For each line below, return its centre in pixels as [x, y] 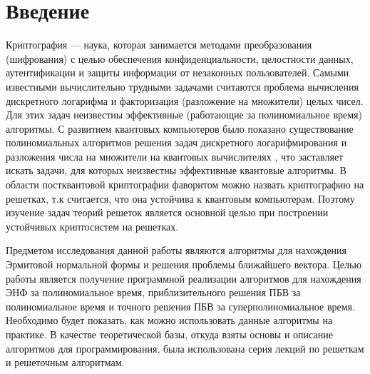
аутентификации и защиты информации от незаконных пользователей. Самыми [178, 72]
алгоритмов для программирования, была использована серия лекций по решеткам [185, 348]
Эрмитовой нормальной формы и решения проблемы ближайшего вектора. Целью [184, 264]
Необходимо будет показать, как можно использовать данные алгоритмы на [169, 320]
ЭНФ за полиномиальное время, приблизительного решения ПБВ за [153, 292]
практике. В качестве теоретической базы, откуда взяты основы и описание [169, 334]
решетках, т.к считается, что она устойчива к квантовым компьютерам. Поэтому [180, 198]
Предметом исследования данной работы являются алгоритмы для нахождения [176, 250]
